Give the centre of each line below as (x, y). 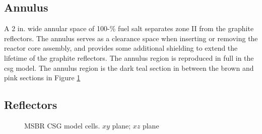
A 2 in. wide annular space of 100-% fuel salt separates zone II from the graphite (129, 28)
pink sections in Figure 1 (42, 78)
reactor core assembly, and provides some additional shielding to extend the (121, 48)
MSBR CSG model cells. (62, 125)
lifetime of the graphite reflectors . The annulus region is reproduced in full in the (129, 57)
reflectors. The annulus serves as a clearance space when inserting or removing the (131, 38)
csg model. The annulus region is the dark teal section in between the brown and (129, 68)
